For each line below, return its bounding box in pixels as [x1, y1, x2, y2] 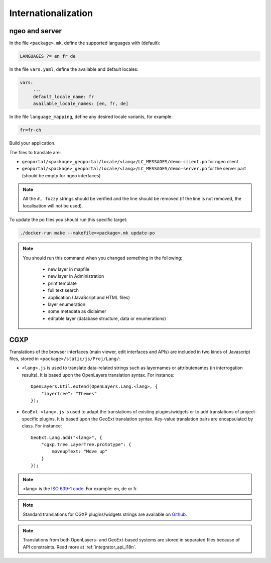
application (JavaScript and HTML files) [48, 294, 130, 300]
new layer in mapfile [48, 266, 90, 272]
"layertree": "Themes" [41, 391, 97, 396]
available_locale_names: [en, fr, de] [33, 101, 129, 106]
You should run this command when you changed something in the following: [23, 255, 183, 261]
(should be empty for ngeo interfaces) [22, 172, 101, 178]
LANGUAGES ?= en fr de [20, 53, 76, 59]
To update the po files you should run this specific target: [9, 216, 128, 223]
